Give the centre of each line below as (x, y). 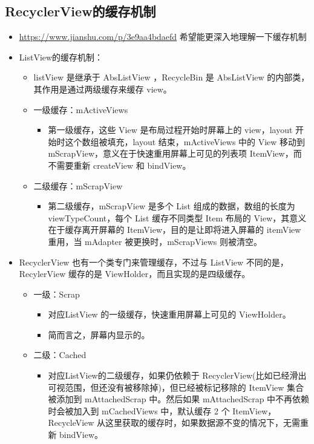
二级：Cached (60, 355)
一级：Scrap (57, 294)
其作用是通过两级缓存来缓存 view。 (103, 89)
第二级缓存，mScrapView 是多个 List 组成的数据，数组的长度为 (172, 206)
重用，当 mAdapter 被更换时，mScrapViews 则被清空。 (155, 241)
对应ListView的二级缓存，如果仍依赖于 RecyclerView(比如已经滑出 (177, 375)
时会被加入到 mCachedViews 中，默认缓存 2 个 (139, 410)
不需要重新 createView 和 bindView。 (119, 165)
